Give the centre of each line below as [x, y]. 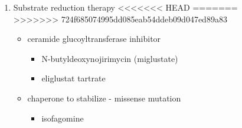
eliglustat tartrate [73, 78]
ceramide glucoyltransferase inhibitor [94, 39]
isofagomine [63, 118]
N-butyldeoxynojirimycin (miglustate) [110, 58]
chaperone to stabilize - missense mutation [104, 98]
